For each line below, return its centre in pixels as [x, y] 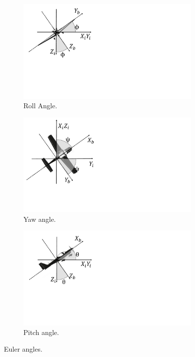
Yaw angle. [40, 219]
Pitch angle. [41, 332]
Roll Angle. [40, 106]
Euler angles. [23, 349]
